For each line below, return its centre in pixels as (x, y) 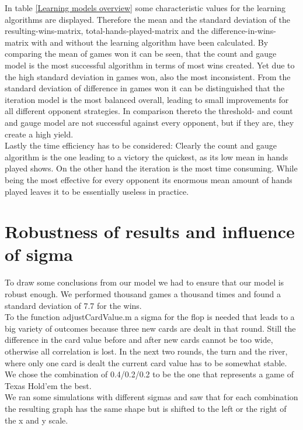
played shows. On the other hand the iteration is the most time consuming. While (151, 168)
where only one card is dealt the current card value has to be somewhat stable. (146, 362)
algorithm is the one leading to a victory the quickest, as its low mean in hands (147, 156)
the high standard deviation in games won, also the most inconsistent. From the (148, 76)
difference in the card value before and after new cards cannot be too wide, (139, 340)
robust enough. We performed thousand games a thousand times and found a (143, 294)
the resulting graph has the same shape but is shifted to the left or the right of (146, 408)
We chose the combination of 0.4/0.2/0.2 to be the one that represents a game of (149, 374)
